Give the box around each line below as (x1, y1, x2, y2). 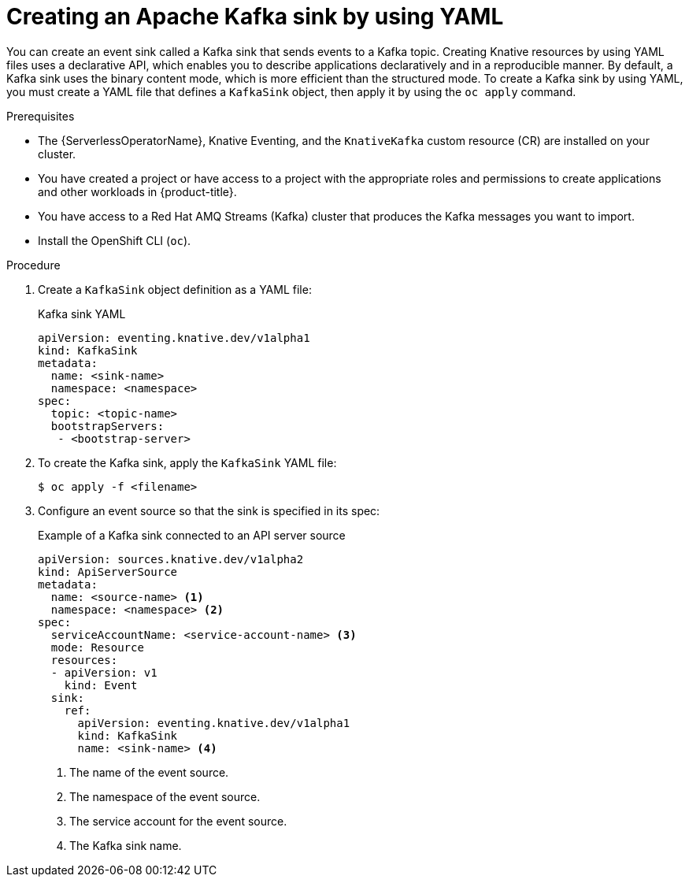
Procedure (6, 258, 61, 272)
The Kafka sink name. (69, 838, 182, 852)
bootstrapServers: (50, 419, 165, 432)
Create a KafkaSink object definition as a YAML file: (38, 282, 312, 296)
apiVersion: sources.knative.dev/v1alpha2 (38, 552, 304, 566)
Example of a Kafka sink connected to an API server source (38, 528, 346, 542)
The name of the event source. (69, 765, 229, 779)
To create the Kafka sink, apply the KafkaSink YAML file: (38, 455, 337, 469)
